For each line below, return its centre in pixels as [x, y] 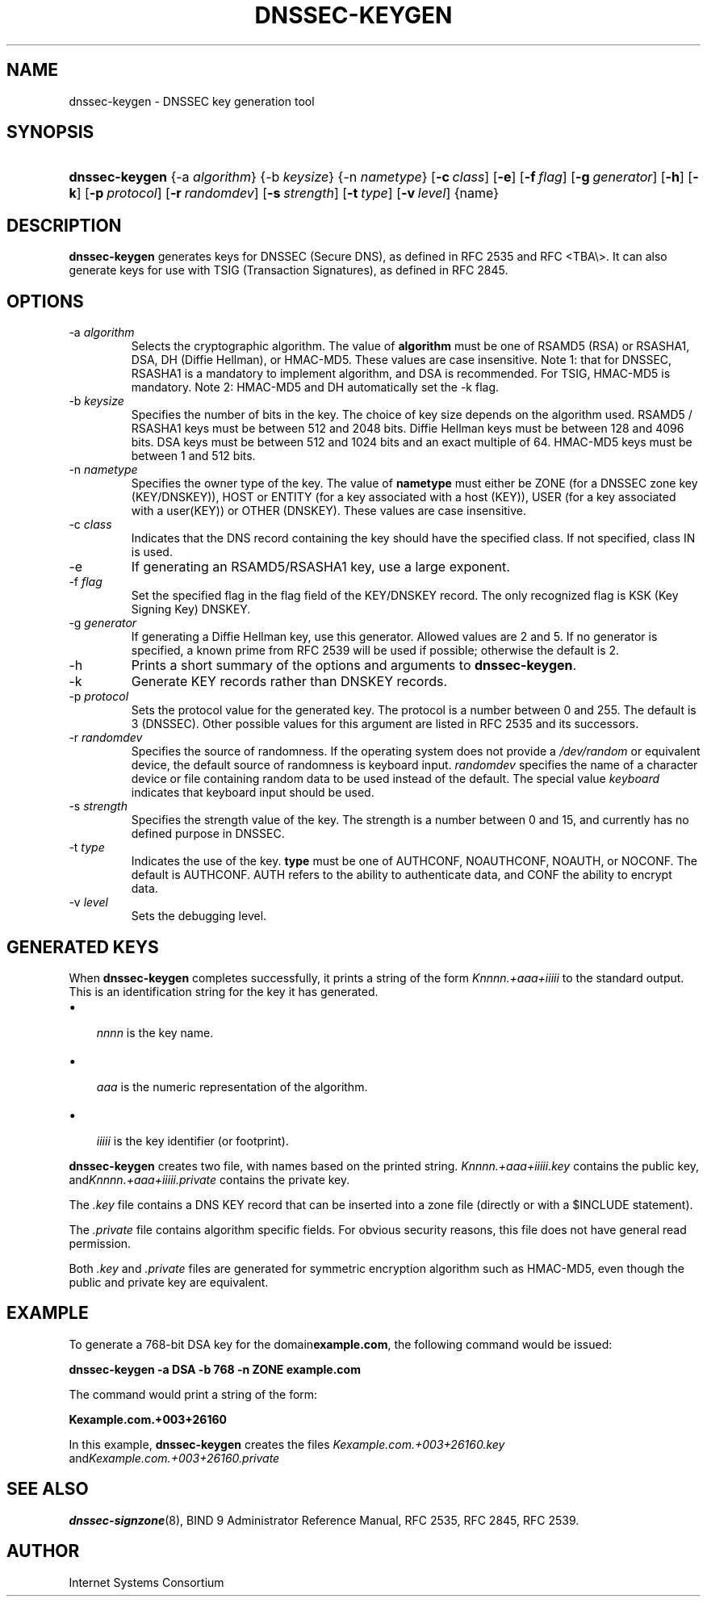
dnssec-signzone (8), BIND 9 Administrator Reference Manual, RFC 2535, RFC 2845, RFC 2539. [324, 1520]
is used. [152, 552]
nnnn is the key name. [155, 1032]
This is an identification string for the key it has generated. [224, 991]
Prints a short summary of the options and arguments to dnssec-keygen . [354, 665]
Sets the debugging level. [199, 916]
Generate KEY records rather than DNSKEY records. [289, 682]
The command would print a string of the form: [193, 1394]
